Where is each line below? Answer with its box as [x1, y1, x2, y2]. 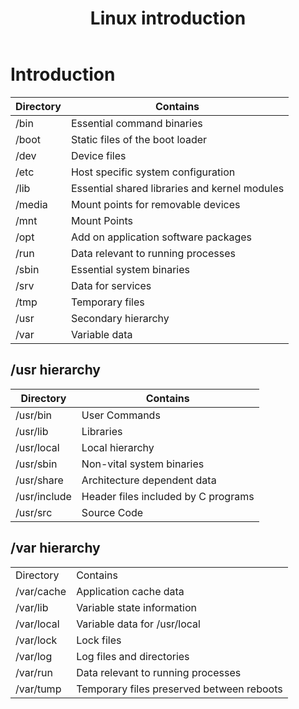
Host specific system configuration [70, 165, 236, 179]
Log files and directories [76, 649, 190, 663]
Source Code [81, 505, 144, 519]
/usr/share [15, 473, 64, 487]
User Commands [81, 408, 161, 422]
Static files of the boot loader [70, 132, 208, 146]
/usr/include [15, 489, 72, 503]
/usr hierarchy [10, 362, 101, 379]
